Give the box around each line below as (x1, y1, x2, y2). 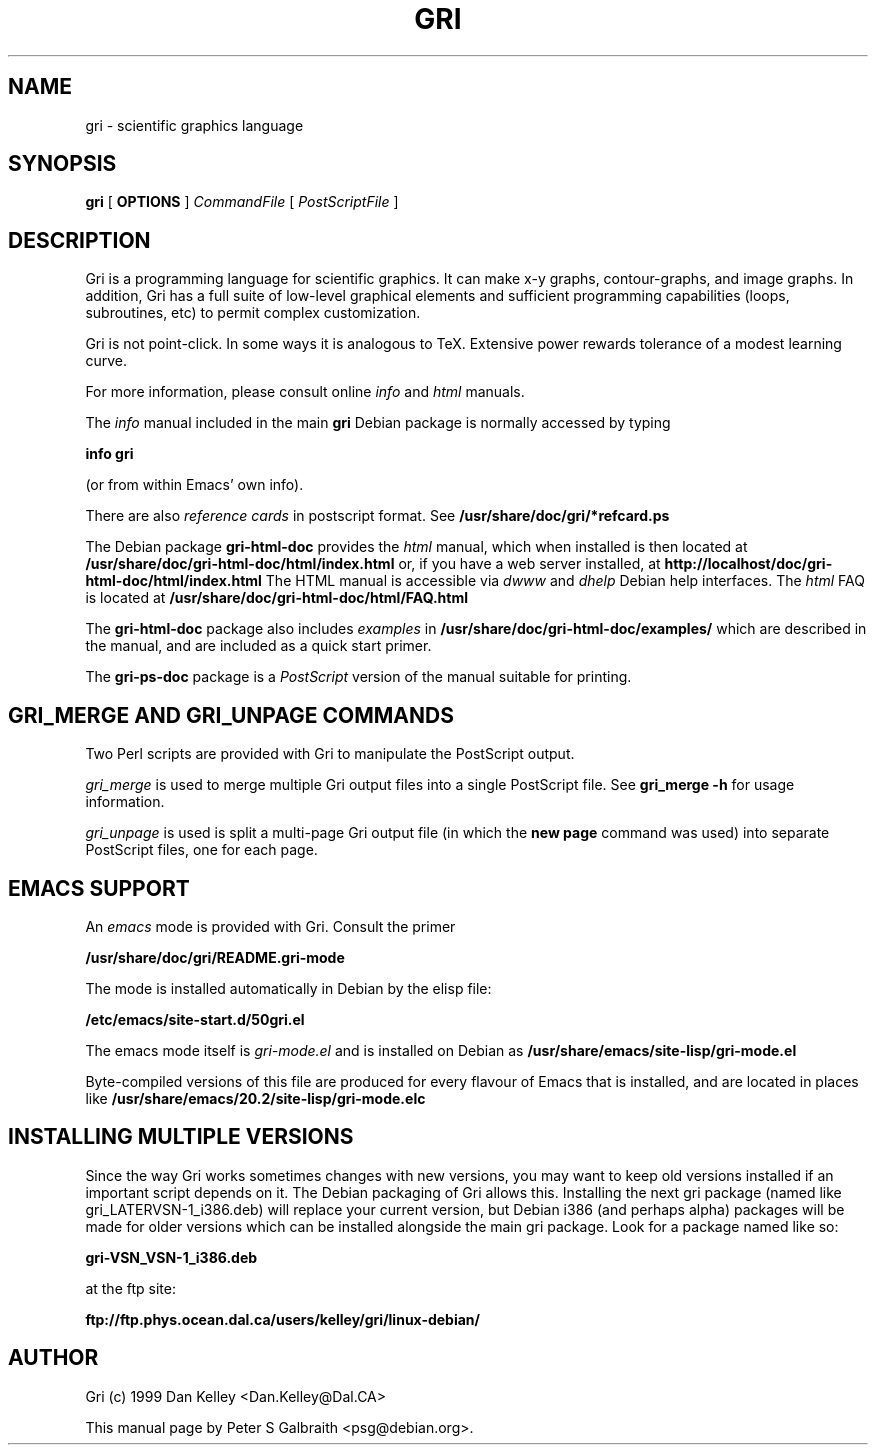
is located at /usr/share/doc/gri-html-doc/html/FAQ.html (85, 589, 468, 607)
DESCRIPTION (8, 227, 151, 253)
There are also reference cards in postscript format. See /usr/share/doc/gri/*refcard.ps (85, 507, 670, 525)
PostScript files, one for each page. (85, 841, 318, 859)
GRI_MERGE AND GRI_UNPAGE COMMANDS (8, 702, 454, 728)
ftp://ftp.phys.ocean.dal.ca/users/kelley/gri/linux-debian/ (85, 1310, 481, 1328)
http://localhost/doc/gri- (664, 555, 833, 573)
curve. (85, 352, 127, 370)
